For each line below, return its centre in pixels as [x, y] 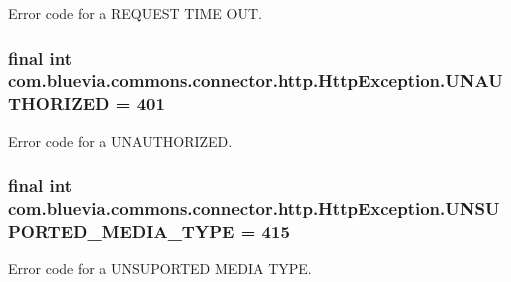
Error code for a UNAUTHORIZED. [120, 140]
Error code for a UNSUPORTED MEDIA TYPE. [160, 268]
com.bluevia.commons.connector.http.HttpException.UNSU [254, 208]
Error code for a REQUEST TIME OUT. [135, 13]
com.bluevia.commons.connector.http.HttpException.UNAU [255, 80]
